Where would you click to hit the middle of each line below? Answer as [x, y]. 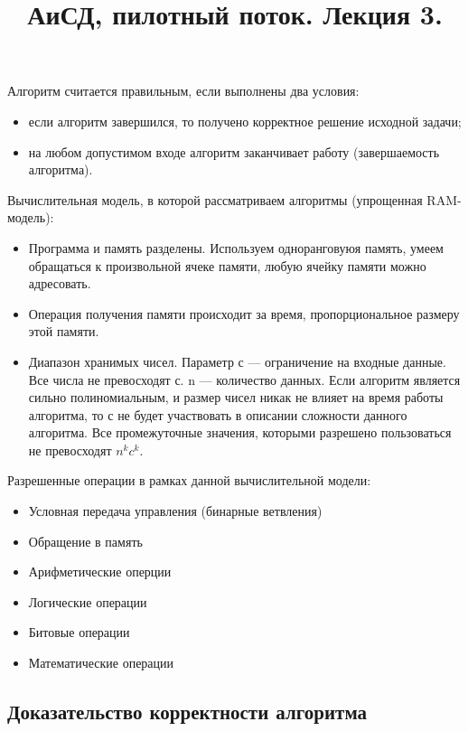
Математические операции [101, 663]
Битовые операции [79, 632]
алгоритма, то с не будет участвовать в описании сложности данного [218, 414]
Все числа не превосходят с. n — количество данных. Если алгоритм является [244, 379]
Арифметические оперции [100, 572]
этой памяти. [64, 331]
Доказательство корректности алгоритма [187, 712]
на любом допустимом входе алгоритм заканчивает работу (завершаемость [234, 151]
